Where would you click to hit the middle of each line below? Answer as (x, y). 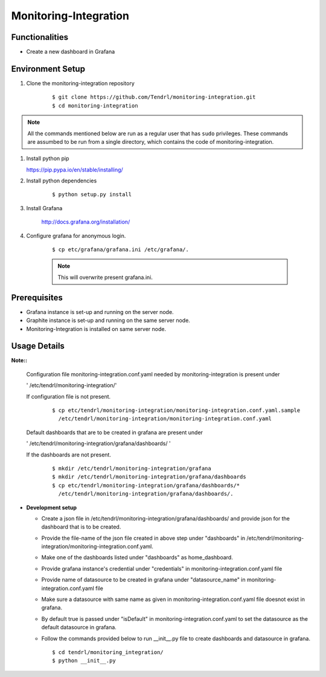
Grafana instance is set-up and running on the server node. (100, 312)
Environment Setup (48, 69)
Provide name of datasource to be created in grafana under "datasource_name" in (143, 580)
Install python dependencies (62, 181)
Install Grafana (44, 208)
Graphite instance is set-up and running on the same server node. (108, 321)
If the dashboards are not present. (69, 454)
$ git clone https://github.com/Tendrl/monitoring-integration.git (154, 97)
